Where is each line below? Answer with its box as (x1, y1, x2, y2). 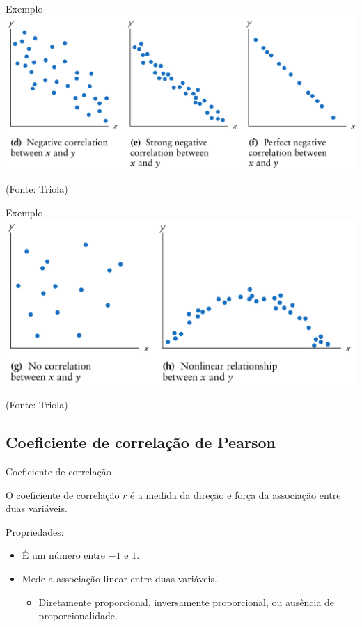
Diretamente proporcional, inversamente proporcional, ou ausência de (38, 594, 335, 609)
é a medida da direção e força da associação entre (130, 487, 341, 502)
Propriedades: (6, 524, 64, 539)
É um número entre (22, 548, 106, 562)
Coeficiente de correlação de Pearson (6, 431, 276, 453)
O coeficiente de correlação (6, 487, 120, 502)
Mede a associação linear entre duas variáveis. (22, 571, 217, 585)
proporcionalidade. (38, 608, 118, 623)
